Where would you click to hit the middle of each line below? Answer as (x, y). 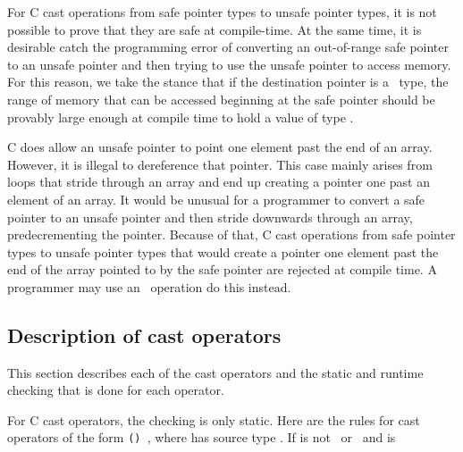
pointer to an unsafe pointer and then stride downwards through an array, (210, 217)
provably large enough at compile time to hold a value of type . (181, 117)
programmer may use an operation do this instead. (149, 286)
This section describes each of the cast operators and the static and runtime (215, 372)
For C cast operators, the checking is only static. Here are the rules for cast (214, 419)
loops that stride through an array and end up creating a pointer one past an (219, 182)
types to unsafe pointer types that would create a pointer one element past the (223, 251)
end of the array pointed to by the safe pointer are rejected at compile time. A (222, 269)
